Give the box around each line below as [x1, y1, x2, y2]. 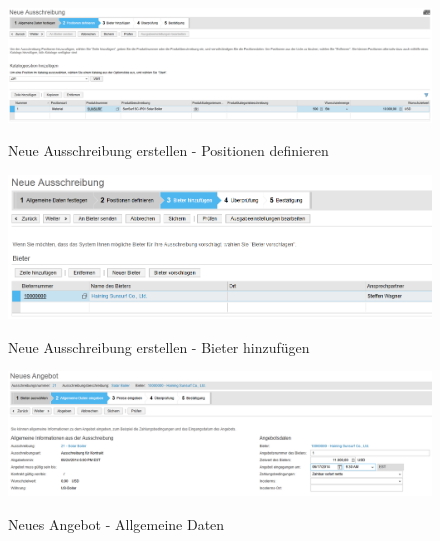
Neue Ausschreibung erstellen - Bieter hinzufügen [8, 336, 310, 357]
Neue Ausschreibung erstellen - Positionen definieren [8, 140, 329, 161]
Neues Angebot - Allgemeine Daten [8, 513, 225, 534]
